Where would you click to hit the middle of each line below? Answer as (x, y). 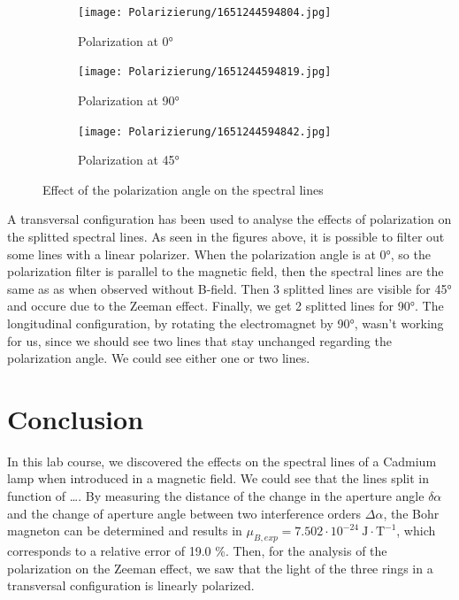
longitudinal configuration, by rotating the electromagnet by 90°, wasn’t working (226, 323)
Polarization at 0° (126, 40)
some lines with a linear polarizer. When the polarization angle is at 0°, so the (219, 254)
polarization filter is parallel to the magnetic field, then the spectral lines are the (226, 271)
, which (416, 531)
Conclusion (76, 418)
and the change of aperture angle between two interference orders (184, 513)
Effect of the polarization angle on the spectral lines (183, 189)
